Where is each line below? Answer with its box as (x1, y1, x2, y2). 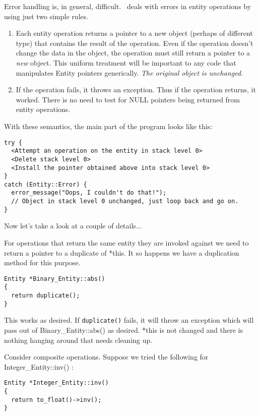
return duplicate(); (11, 292, 80, 300)
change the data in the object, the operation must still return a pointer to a (16, 47, 250, 58)
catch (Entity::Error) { (4, 181, 87, 188)
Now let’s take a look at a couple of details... (4, 220, 142, 231)
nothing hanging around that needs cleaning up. (4, 334, 153, 345)
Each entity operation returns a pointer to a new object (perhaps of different (16, 28, 253, 38)
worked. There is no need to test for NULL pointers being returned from (16, 94, 240, 104)
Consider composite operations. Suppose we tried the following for (4, 351, 209, 362)
